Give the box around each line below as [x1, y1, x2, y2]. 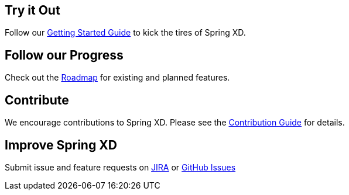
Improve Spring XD [5, 137, 117, 152]
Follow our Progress [5, 47, 124, 62]
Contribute [5, 92, 69, 107]
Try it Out [5, 3, 60, 18]
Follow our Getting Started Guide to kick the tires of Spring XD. [5, 27, 246, 38]
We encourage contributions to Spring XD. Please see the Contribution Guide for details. [5, 117, 345, 128]
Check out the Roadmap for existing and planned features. [5, 72, 230, 83]
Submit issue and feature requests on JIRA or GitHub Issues [5, 162, 236, 172]
